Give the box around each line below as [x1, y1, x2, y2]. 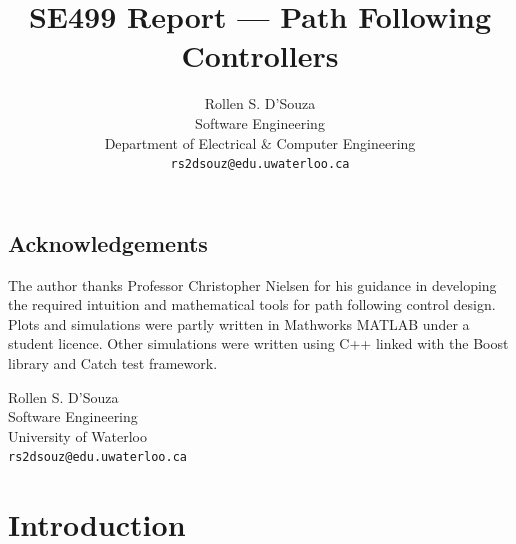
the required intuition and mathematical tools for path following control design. [8, 294, 496, 315]
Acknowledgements [8, 227, 208, 258]
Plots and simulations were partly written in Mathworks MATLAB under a [8, 313, 470, 334]
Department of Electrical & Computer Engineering [104, 132, 416, 153]
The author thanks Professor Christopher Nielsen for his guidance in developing [8, 274, 497, 295]
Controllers [181, 35, 339, 76]
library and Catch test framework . [8, 352, 218, 373]
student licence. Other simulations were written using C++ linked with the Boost [8, 333, 509, 354]
